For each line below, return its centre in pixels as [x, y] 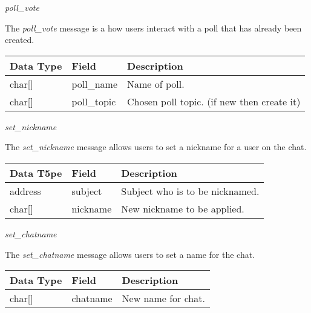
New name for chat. [163, 298]
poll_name [95, 84]
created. [20, 40]
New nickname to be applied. [183, 208]
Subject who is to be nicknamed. [190, 191]
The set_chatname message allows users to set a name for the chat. [130, 254]
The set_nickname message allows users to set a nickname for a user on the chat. [156, 147]
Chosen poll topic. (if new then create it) [214, 101]
